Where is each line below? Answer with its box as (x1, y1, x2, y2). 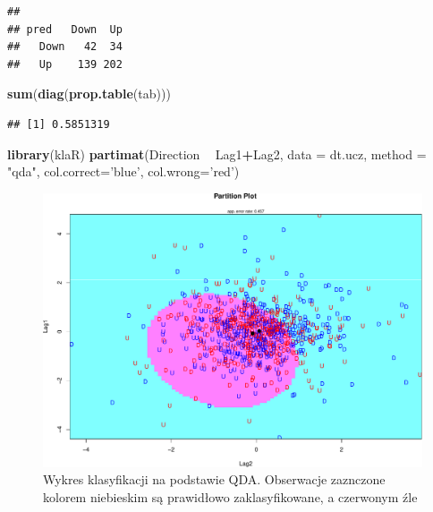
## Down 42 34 (7, 40, 123, 54)
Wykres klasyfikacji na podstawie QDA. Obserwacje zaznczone (43, 470, 386, 489)
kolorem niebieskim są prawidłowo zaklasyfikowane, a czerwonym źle (43, 487, 418, 506)
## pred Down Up (7, 22, 123, 36)
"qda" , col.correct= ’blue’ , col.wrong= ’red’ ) (7, 162, 240, 181)
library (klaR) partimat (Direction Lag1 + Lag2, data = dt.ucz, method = (7, 144, 427, 163)
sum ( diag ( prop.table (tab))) (7, 84, 171, 103)
